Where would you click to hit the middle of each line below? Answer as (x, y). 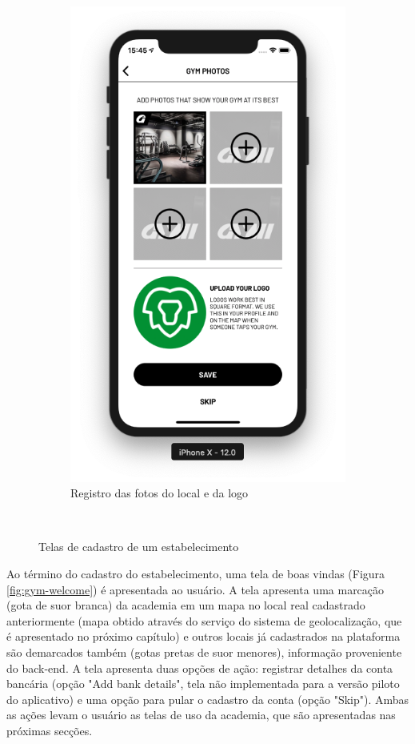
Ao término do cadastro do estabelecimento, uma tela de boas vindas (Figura (196, 573)
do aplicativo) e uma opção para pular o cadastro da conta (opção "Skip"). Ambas (208, 699)
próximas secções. (50, 730)
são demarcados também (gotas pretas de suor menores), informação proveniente (204, 652)
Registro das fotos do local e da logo (160, 493)
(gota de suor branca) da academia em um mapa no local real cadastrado (186, 605)
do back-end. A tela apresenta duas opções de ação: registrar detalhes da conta (200, 668)
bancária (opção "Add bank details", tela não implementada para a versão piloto (203, 684)
